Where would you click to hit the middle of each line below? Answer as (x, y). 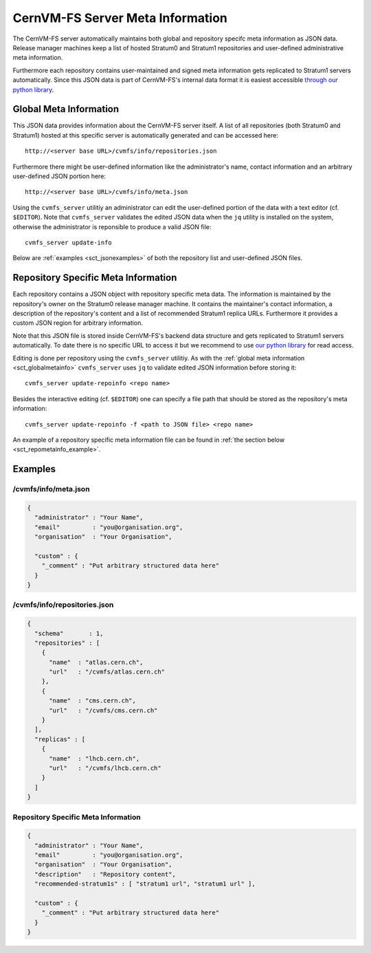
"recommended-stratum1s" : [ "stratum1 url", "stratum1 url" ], (145, 884)
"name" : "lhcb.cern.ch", (94, 758)
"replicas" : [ (60, 739)
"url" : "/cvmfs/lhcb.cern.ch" (105, 768)
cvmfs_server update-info (69, 242)
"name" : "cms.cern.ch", (93, 701)
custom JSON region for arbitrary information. (78, 323)
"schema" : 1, (69, 633)
